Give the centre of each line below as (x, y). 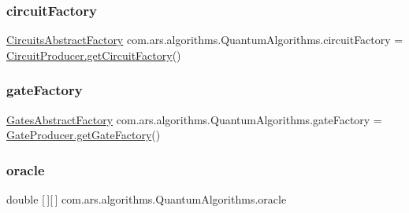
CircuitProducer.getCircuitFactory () (94, 55)
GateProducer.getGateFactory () (84, 135)
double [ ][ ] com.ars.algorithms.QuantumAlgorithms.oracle (147, 199)
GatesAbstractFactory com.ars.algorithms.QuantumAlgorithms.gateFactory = (194, 119)
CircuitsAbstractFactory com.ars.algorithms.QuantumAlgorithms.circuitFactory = (205, 40)
